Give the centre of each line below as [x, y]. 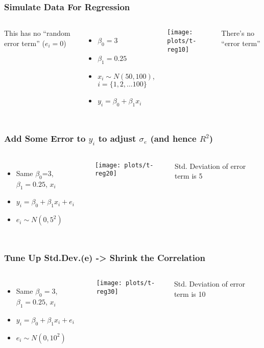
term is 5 [188, 176]
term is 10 [190, 293]
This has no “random [37, 33]
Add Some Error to [45, 138]
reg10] [178, 49]
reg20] [106, 174]
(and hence [173, 138]
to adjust [117, 138]
